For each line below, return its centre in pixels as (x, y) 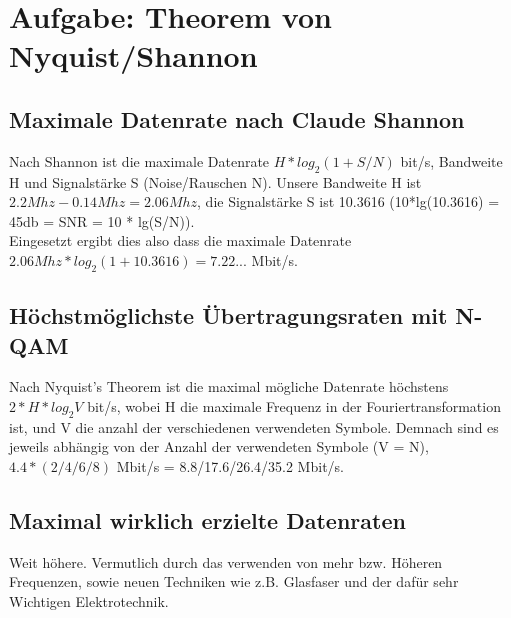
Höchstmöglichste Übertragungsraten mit (228, 315)
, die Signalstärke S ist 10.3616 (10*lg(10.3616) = (348, 201)
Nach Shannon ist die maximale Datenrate (139, 160)
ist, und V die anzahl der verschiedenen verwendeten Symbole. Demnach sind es (254, 426)
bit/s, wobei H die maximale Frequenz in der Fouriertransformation (294, 405)
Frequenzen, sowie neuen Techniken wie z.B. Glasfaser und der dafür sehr (234, 581)
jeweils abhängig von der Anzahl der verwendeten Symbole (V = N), (219, 446)
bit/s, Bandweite (451, 160)
